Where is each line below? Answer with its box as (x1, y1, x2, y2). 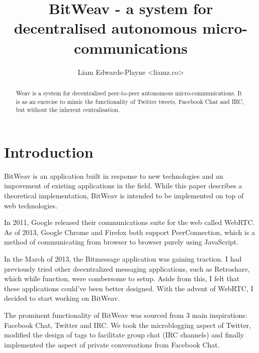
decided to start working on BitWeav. (4, 293, 120, 303)
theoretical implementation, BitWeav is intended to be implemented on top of (4, 190, 244, 200)
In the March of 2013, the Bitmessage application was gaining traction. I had (4, 253, 242, 264)
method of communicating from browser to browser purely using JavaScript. (4, 237, 239, 247)
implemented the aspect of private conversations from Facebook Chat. (4, 339, 220, 349)
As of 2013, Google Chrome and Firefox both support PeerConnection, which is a (4, 226, 255, 237)
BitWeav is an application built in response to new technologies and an (4, 170, 223, 181)
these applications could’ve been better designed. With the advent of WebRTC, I (4, 283, 253, 293)
